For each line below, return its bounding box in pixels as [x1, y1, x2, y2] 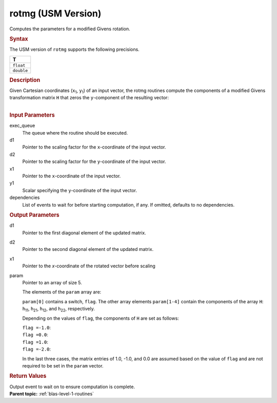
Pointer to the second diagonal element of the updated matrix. [22, 246, 154, 252]
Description [9, 76, 41, 83]
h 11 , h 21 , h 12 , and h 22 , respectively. [22, 306, 95, 313]
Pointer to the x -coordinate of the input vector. [22, 173, 121, 179]
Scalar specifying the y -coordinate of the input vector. [22, 187, 137, 193]
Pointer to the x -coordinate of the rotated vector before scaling [22, 263, 156, 269]
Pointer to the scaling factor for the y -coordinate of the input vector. [22, 158, 166, 164]
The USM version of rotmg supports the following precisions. [9, 46, 140, 52]
